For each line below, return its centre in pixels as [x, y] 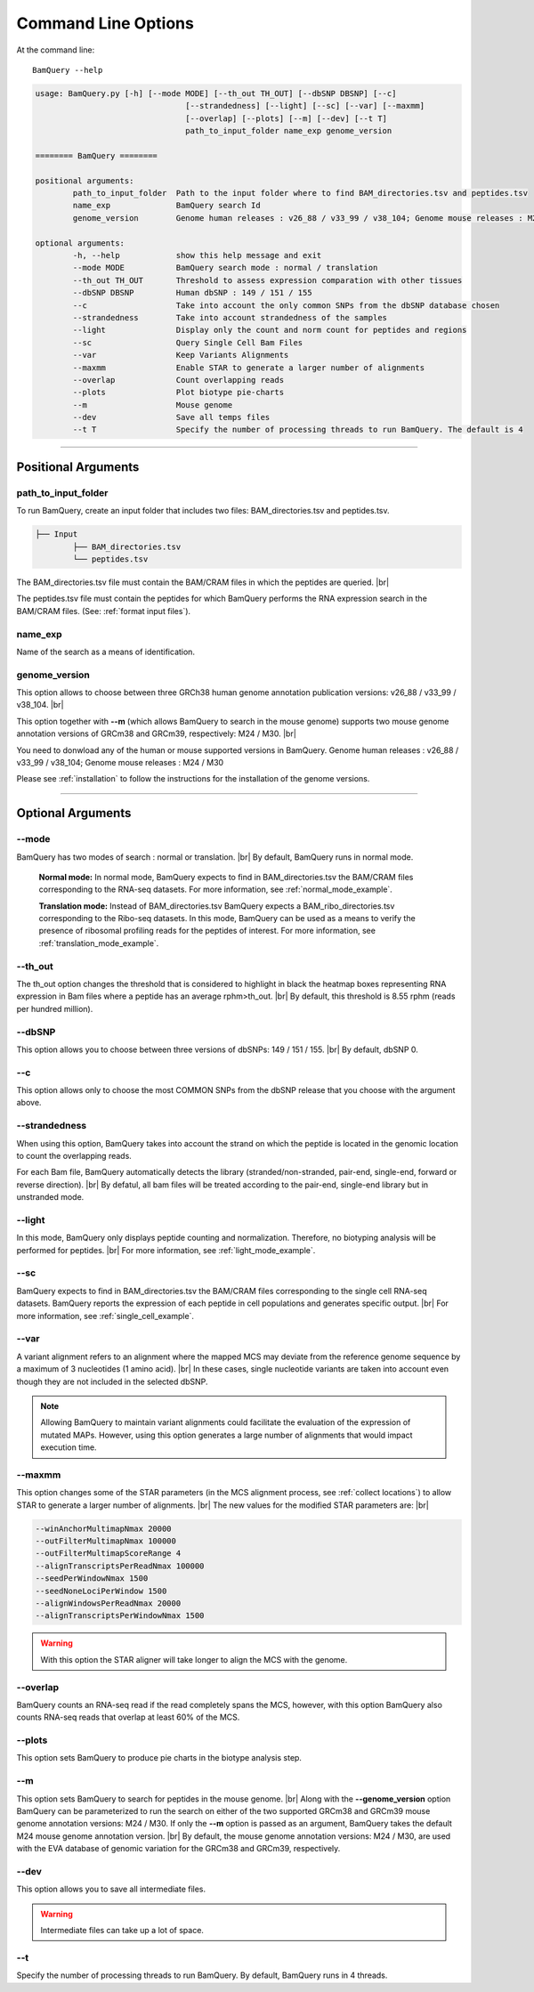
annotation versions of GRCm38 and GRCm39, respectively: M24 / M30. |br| [157, 733]
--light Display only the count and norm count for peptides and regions [270, 330]
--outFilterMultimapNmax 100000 [106, 1541]
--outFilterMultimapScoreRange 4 [108, 1554]
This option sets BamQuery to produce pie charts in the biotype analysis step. [159, 1758]
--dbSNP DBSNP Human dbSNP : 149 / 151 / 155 [192, 293]
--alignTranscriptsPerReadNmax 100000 [120, 1566]
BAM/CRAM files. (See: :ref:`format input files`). [104, 611]
